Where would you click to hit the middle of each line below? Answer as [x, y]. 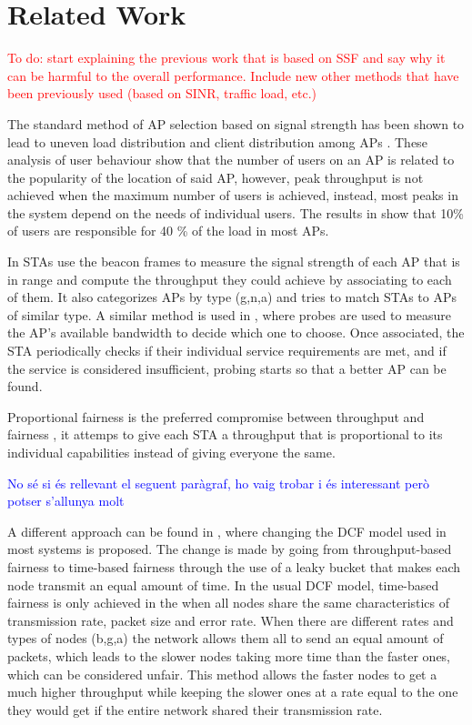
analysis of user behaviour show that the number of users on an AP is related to [231, 160]
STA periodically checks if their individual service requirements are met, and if [227, 351]
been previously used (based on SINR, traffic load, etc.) [162, 93]
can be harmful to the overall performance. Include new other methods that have [233, 75]
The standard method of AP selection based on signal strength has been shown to [236, 123]
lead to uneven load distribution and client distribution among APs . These [217, 141]
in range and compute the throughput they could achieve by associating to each [230, 279]
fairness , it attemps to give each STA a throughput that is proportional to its [225, 434]
